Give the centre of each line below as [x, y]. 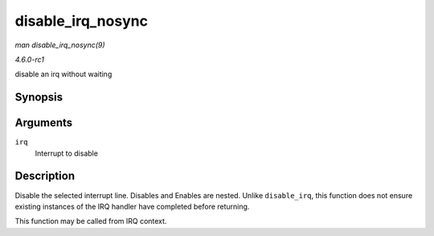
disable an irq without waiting [63, 74]
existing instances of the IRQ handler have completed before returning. [132, 206]
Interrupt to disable [66, 153]
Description [45, 176]
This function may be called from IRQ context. [91, 222]
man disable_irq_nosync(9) [60, 45]
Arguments [44, 123]
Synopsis [39, 98]
